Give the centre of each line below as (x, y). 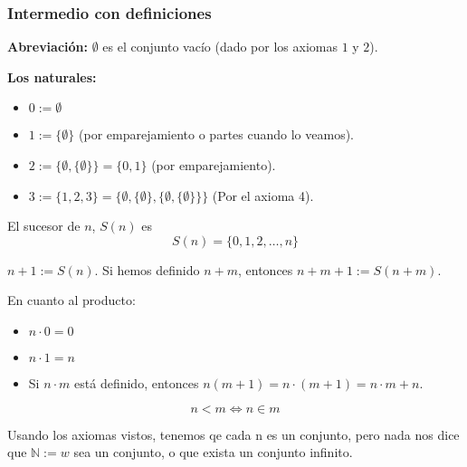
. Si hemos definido (147, 269)
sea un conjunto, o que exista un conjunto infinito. (213, 452)
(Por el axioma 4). (263, 195)
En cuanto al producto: (71, 300)
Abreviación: (48, 47)
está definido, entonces (137, 382)
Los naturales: (52, 76)
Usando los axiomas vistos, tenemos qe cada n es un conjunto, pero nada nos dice (233, 434)
